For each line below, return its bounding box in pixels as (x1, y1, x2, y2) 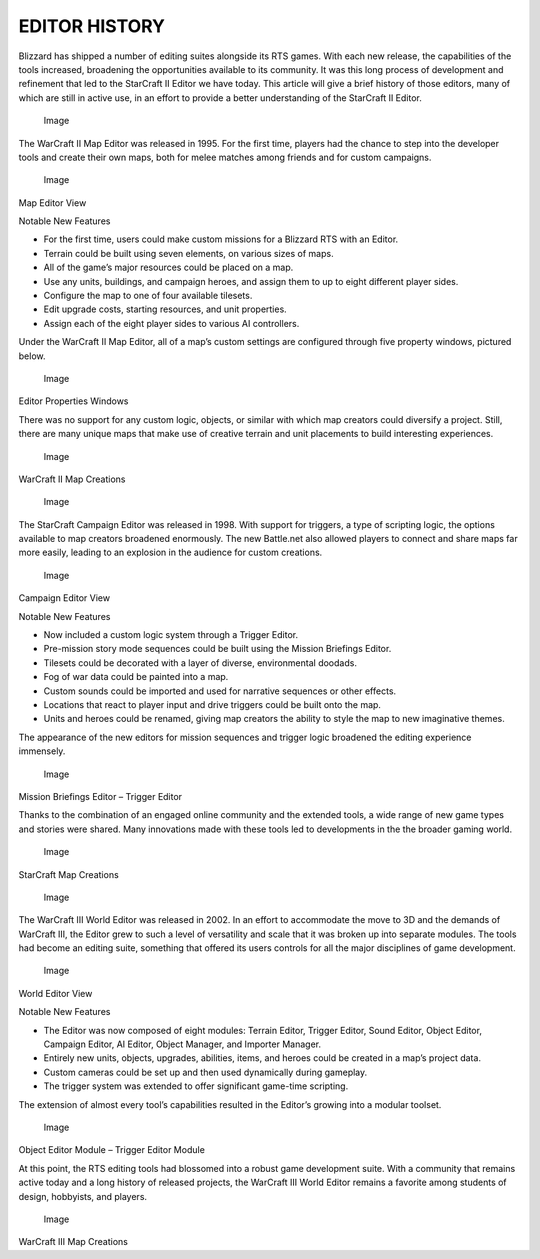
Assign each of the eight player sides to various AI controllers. (43, 317, 300, 329)
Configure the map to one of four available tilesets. (43, 290, 253, 302)
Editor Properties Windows (18, 395, 129, 407)
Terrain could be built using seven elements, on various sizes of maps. (43, 247, 334, 259)
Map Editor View (18, 196, 87, 209)
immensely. (18, 745, 66, 757)
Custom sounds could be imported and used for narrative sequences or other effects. (43, 685, 397, 697)
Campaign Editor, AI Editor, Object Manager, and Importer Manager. (43, 1038, 322, 1050)
